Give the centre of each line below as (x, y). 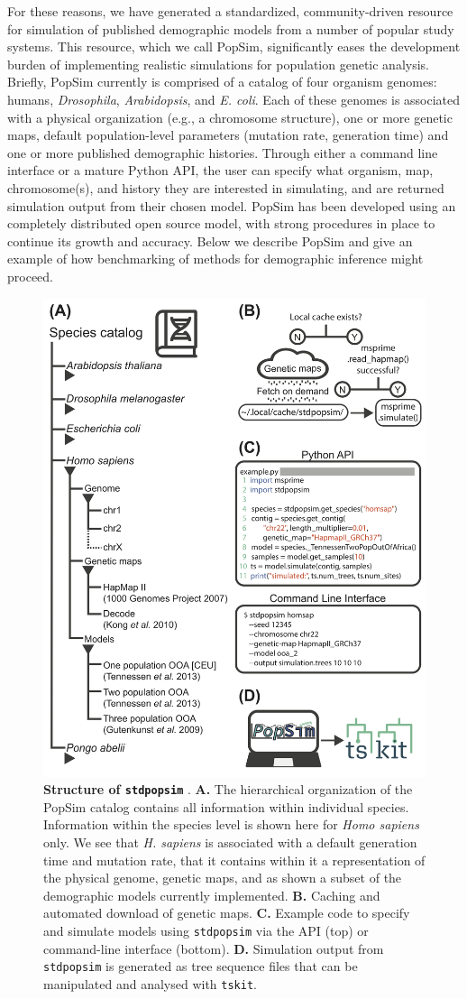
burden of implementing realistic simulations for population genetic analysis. (218, 64)
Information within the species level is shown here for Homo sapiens (231, 824)
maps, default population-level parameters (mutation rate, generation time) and (228, 135)
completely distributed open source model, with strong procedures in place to (221, 223)
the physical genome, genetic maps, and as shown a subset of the (223, 878)
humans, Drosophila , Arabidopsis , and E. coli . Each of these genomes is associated (234, 99)
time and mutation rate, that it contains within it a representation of (234, 860)
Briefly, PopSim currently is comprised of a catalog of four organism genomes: (222, 82)
